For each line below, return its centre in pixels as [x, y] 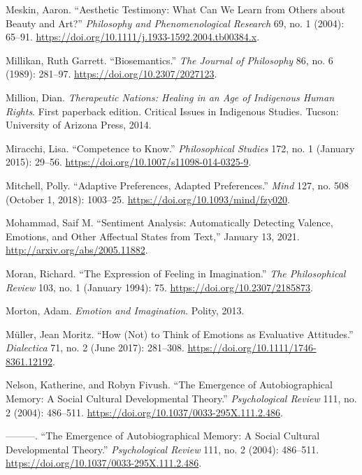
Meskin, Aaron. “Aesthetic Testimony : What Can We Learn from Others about [176, 9]
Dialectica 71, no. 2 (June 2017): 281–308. [95, 348]
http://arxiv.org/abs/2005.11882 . [77, 250]
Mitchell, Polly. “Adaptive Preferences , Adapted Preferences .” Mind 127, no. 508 [177, 185]
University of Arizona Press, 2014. [79, 125]
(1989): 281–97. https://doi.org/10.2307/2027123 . [111, 74]
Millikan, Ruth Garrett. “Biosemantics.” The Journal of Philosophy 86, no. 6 [169, 60]
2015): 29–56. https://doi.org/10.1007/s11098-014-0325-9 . [129, 162]
